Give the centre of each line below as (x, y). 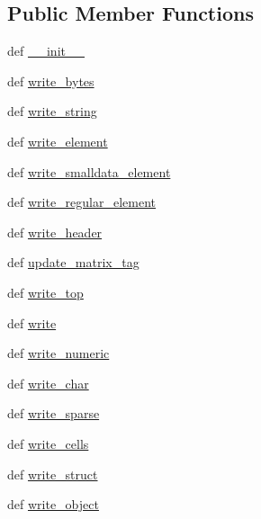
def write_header (55, 232)
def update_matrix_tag (73, 262)
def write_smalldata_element (89, 171)
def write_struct (53, 474)
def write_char (48, 383)
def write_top (45, 292)
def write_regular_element (82, 202)
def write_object (53, 504)
